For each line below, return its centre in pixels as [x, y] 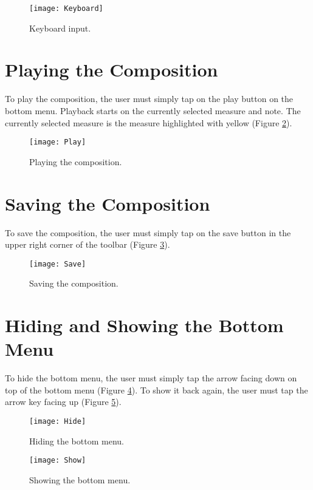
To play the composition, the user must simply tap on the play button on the [149, 99]
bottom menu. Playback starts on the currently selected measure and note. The [153, 110]
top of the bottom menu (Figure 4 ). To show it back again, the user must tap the [156, 390]
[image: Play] [58, 142]
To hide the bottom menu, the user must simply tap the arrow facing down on [151, 378]
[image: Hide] [58, 422]
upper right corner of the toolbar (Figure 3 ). [88, 244]
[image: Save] [58, 264]
